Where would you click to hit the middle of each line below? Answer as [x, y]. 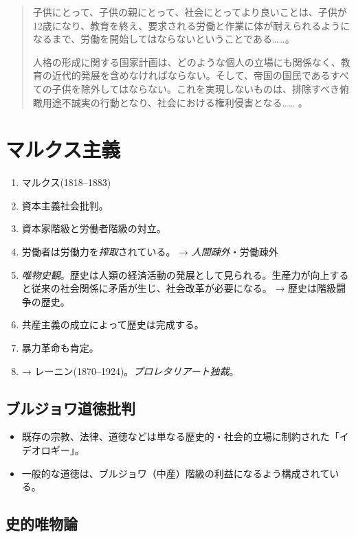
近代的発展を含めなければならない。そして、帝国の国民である [191, 75]
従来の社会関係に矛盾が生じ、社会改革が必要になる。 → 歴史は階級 [184, 288]
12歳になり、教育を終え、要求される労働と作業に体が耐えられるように [191, 25]
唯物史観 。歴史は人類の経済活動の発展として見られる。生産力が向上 [176, 274]
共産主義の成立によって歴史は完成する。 [113, 324]
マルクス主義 [63, 149]
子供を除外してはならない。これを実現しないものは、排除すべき [196, 88]
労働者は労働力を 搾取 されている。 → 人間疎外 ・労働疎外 [150, 252]
